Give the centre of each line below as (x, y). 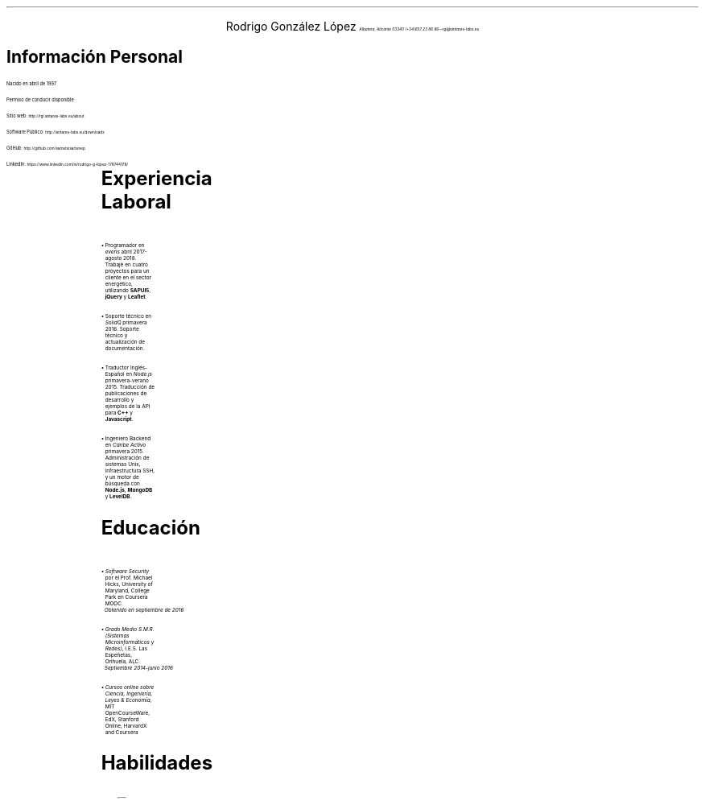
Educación (150, 527)
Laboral (136, 201)
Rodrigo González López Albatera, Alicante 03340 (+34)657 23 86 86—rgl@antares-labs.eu (352, 26)
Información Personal (95, 57)
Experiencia (157, 178)
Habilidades (157, 763)
